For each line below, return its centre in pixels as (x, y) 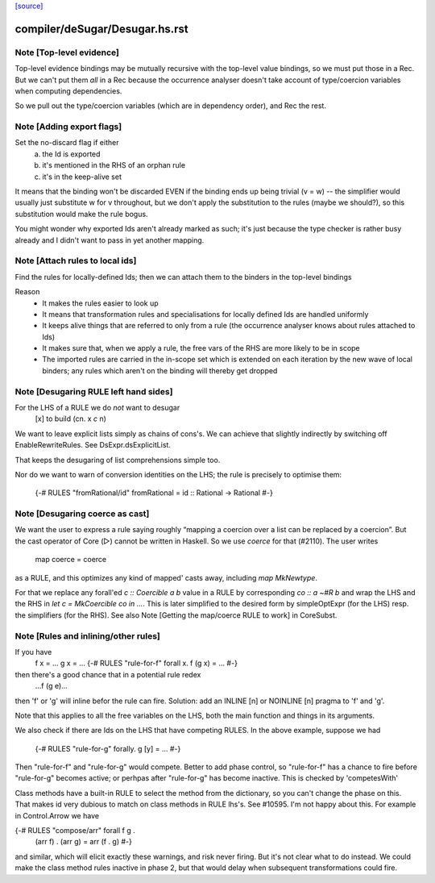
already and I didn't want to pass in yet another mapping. (110, 240)
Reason (27, 292)
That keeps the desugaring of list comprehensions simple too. (118, 460)
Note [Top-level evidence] (67, 52)
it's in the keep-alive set (82, 177)
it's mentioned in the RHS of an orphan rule (114, 165)
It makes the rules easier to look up (100, 303)
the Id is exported (71, 154)
